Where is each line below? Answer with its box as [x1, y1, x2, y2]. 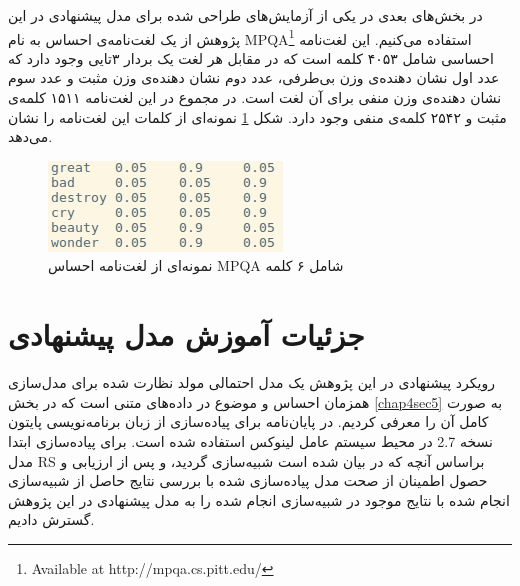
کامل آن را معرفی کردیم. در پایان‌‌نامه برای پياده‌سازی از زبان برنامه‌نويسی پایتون [8, 411, 489, 432]
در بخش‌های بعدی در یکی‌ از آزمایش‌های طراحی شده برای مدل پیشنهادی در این [8, 5, 483, 25]
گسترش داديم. [8, 509, 95, 530]
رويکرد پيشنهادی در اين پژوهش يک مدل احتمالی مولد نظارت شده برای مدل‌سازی [8, 372, 495, 393]
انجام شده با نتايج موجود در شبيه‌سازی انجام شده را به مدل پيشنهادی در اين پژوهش [8, 489, 510, 510]
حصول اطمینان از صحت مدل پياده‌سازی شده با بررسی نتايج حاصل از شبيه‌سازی [8, 470, 488, 491]
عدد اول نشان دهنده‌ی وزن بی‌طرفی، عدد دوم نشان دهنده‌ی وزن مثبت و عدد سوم [8, 67, 500, 88]
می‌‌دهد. [8, 126, 53, 147]
